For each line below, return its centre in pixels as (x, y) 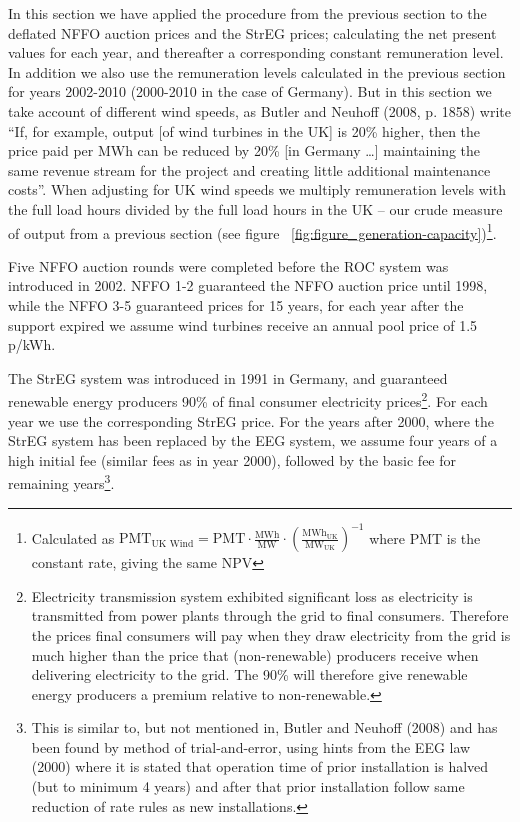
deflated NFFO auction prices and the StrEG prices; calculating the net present (252, 32)
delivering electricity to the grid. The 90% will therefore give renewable (249, 674)
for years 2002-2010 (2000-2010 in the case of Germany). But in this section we (250, 91)
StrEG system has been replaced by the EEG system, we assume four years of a (253, 440)
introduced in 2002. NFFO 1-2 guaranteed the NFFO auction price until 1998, (248, 285)
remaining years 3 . (61, 482)
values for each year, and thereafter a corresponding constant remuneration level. (256, 52)
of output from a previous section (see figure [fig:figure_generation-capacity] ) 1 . (252, 231)
